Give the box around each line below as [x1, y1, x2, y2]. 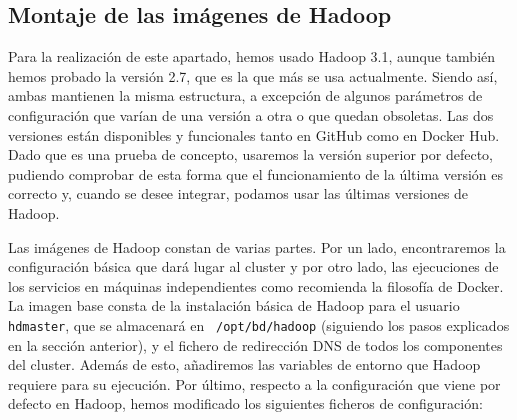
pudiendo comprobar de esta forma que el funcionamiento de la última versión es [8, 163, 504, 184]
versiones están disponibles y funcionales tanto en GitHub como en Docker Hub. [8, 124, 500, 145]
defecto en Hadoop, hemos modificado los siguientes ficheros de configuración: [8, 393, 483, 414]
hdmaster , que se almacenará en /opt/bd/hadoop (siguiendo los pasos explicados [8, 314, 510, 335]
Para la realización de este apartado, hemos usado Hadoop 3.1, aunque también [8, 46, 496, 67]
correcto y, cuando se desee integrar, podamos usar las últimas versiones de [8, 183, 469, 204]
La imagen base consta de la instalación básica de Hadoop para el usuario [8, 295, 460, 316]
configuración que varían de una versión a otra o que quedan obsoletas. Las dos [8, 104, 494, 125]
